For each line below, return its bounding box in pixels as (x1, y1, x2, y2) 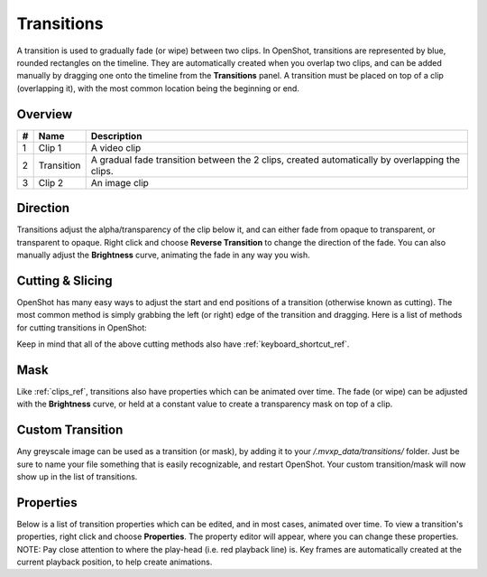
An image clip (90, 176, 149, 189)
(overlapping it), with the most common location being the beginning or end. (16, 82, 299, 94)
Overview (16, 107, 73, 122)
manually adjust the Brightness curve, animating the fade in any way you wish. (16, 249, 310, 260)
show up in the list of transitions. (16, 470, 138, 482)
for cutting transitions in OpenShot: (16, 321, 148, 333)
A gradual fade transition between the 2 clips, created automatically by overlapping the (90, 154, 460, 166)
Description (90, 129, 142, 142)
